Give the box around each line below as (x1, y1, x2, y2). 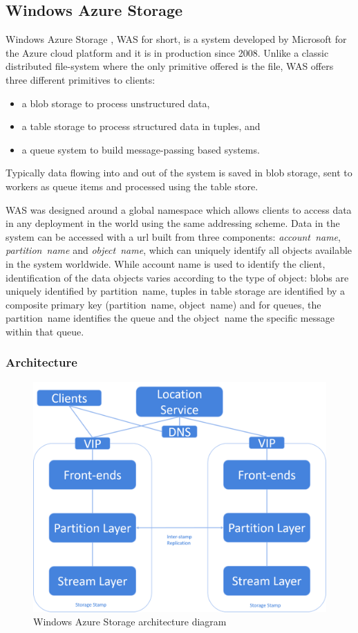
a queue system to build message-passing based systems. (21, 142, 260, 156)
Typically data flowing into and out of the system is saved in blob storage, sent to (6, 165, 352, 180)
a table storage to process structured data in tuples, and (21, 119, 261, 134)
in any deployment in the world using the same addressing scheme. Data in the (6, 216, 340, 230)
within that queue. (6, 324, 84, 338)
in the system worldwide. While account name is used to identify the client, (6, 256, 326, 270)
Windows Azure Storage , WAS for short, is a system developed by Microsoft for (6, 32, 347, 46)
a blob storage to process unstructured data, (21, 95, 210, 110)
